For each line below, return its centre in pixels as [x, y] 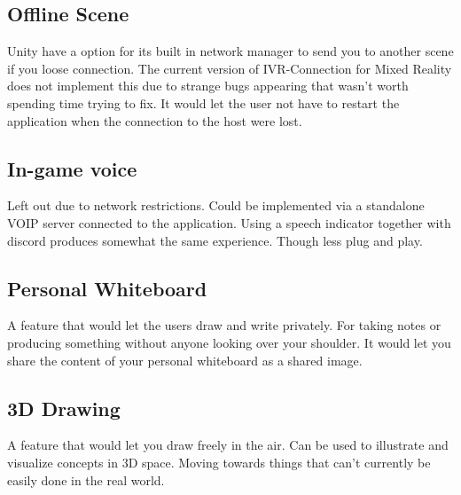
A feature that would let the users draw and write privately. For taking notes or [224, 325]
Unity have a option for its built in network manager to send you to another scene [230, 51]
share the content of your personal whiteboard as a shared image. [185, 360]
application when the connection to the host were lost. [155, 120]
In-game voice [72, 168]
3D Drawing [64, 408]
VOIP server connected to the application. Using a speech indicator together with [229, 222]
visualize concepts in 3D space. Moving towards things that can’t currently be [219, 462]
